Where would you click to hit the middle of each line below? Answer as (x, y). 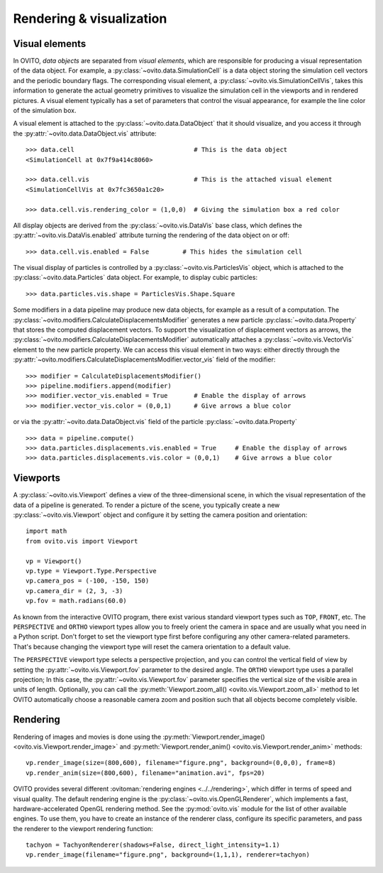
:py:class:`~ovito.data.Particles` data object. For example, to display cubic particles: (135, 278)
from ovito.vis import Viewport (82, 541)
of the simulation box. (45, 111)
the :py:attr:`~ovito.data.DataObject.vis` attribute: (85, 133)
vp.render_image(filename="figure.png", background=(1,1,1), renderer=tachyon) (168, 855)
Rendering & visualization (90, 18)
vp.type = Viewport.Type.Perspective (91, 571)
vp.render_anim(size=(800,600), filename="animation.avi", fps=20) (145, 773)
